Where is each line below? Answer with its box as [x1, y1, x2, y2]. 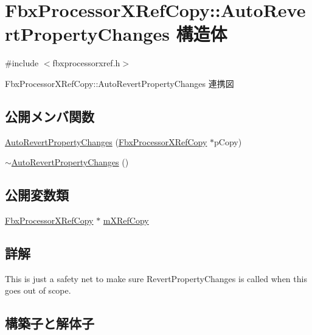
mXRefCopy [103, 214, 149, 227]
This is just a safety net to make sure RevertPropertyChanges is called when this [5, 272, 307, 285]
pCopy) [214, 135, 242, 148]
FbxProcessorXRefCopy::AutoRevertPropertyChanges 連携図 [5, 77, 234, 89]
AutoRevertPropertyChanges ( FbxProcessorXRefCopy [5, 135, 207, 148]
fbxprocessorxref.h [52, 57, 120, 69]
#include [5, 57, 39, 69]
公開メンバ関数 [5, 106, 94, 125]
